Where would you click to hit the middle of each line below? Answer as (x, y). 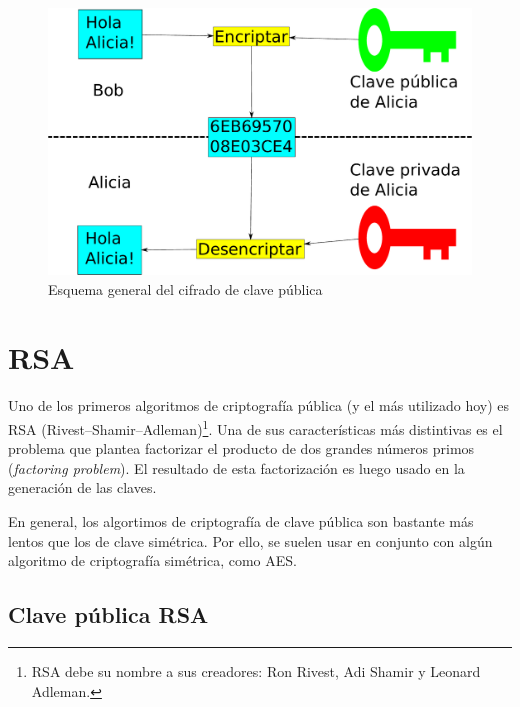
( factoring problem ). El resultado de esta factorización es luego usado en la (236, 467)
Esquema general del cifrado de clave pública (185, 288)
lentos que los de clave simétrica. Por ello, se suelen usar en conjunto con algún (250, 540)
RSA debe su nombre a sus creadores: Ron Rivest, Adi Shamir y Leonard (256, 670)
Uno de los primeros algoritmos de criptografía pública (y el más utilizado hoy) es (259, 405)
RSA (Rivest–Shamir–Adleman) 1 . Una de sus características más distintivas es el (255, 427)
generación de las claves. (82, 487)
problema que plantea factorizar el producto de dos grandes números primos (241, 448)
